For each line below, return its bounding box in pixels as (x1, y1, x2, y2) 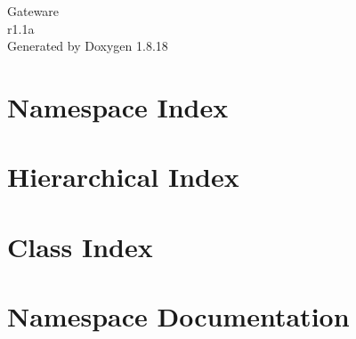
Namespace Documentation (7, 298, 350, 335)
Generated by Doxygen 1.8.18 (7, 36, 168, 55)
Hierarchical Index (7, 158, 239, 195)
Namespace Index (7, 88, 229, 125)
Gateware (7, 2, 60, 20)
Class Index (7, 228, 153, 264)
